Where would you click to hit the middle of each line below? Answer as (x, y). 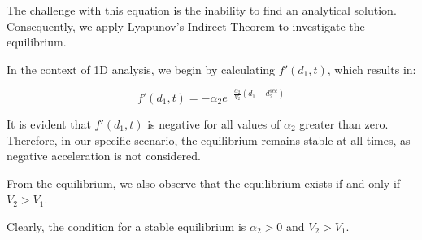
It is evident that (49, 123)
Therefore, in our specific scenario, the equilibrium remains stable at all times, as (209, 140)
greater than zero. (344, 123)
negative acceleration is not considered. (104, 156)
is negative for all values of (214, 123)
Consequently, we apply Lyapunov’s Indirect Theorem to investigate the (186, 26)
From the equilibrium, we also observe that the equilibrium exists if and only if (204, 183)
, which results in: (372, 69)
